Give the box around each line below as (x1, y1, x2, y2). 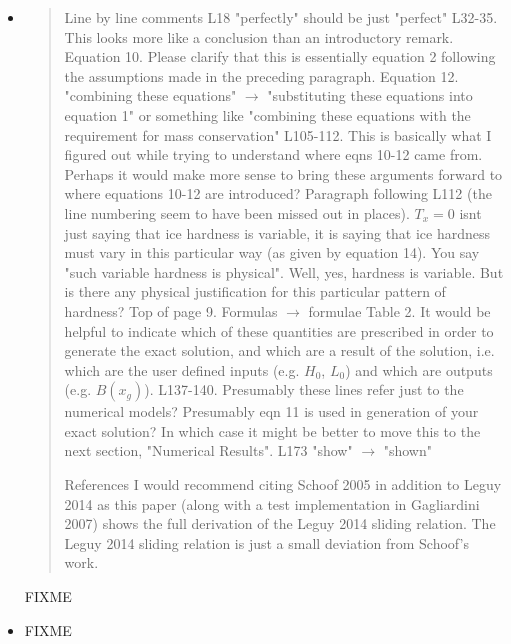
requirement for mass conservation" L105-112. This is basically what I (64, 124, 492, 145)
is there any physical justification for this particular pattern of (64, 281, 446, 302)
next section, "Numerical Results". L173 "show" (64, 440, 353, 461)
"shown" (383, 440, 432, 461)
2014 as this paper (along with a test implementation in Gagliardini (64, 493, 480, 514)
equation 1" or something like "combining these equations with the (64, 104, 471, 125)
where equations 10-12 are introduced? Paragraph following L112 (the (64, 183, 492, 204)
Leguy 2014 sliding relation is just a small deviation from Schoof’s (64, 532, 469, 553)
